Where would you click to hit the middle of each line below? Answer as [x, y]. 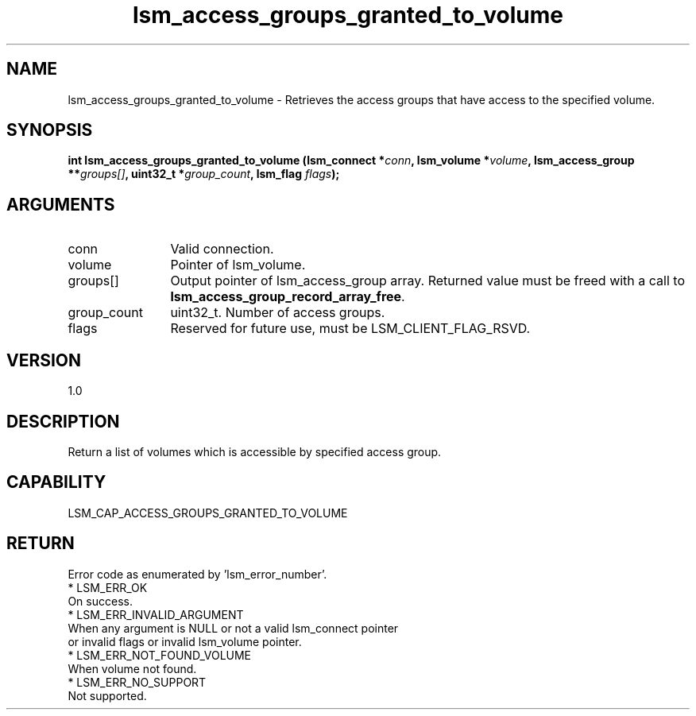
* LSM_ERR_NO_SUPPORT [137, 682]
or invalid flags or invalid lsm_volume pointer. [185, 641]
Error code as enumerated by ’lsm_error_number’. [197, 574]
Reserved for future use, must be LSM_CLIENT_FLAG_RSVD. [350, 329]
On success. [100, 601]
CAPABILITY [56, 482]
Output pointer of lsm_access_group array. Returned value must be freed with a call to [427, 281]
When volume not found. [132, 668]
